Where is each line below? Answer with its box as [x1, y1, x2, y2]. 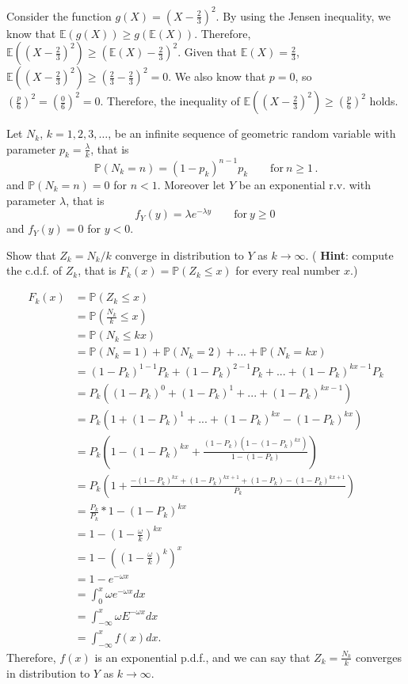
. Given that [177, 44, 238, 60]
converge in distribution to [115, 246, 244, 263]
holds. [369, 93, 398, 109]
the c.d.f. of [6, 262, 63, 279]
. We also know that [168, 68, 266, 85]
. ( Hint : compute [305, 246, 394, 263]
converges [355, 648, 402, 665]
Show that [6, 246, 56, 263]
